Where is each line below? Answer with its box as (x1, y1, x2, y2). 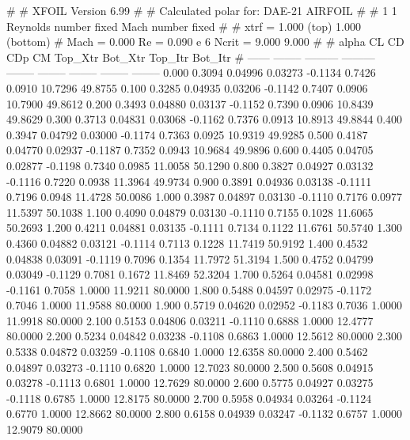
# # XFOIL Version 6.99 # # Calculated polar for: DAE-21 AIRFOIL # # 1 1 (6, 2, 397, 18)
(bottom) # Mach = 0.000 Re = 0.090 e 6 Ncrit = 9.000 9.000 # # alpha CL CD (6, 33, 404, 50)
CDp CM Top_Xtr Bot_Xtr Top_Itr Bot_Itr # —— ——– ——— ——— (6, 48, 375, 65)
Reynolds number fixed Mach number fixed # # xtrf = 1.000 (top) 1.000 (6, 17, 362, 34)
